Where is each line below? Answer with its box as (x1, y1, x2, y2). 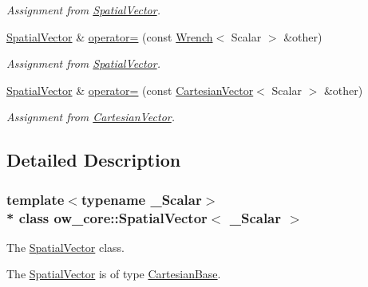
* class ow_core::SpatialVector (6, 207, 208, 227)
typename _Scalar (81, 189, 202, 209)
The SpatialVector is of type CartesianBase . (6, 265, 221, 282)
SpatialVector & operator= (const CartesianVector (6, 81, 254, 98)
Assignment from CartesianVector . (6, 108, 176, 125)
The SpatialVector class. (6, 238, 125, 255)
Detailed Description (6, 147, 181, 172)
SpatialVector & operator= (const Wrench (6, 28, 213, 45)
